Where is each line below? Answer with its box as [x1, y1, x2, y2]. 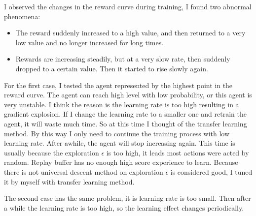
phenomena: [4, 11, 40, 21]
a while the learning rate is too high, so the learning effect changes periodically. [4, 202, 244, 213]
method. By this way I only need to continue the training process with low [4, 128, 230, 138]
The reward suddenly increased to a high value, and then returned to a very [15, 28, 246, 38]
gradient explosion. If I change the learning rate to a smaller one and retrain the [4, 109, 247, 119]
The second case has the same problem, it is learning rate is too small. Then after [4, 193, 251, 203]
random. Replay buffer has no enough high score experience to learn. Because [4, 157, 238, 167]
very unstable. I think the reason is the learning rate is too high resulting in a [4, 99, 239, 109]
